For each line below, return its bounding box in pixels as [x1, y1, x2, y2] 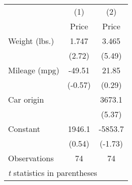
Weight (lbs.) [8, 35, 54, 47]
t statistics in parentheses [8, 167, 97, 178]
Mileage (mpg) [8, 64, 59, 76]
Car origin [8, 94, 44, 105]
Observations [8, 152, 54, 164]
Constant [8, 123, 40, 134]
